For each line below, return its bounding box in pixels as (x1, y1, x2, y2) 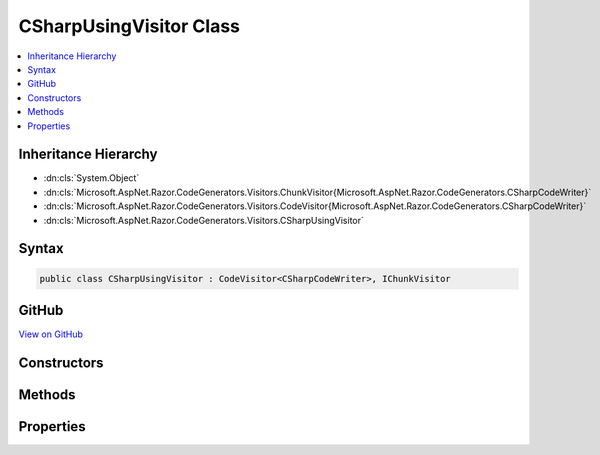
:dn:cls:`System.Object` (43, 172, 140, 184)
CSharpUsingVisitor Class (18, 15, 240, 37)
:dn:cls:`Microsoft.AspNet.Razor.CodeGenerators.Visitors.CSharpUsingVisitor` (43, 214, 365, 226)
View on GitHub (18, 328, 84, 340)
